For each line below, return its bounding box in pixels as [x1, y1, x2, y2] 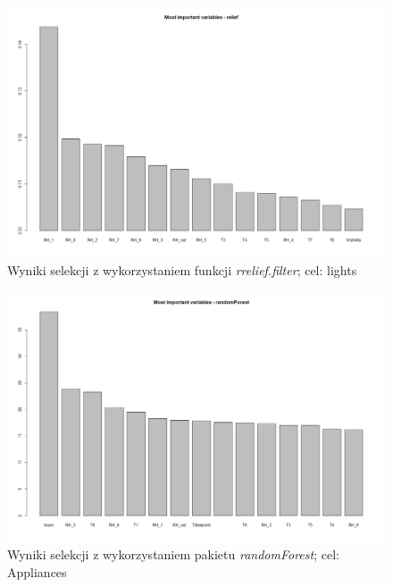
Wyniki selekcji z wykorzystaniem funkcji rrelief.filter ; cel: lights [7, 260, 357, 279]
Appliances [7, 563, 67, 581]
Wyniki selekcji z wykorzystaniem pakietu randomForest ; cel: [7, 545, 339, 564]
